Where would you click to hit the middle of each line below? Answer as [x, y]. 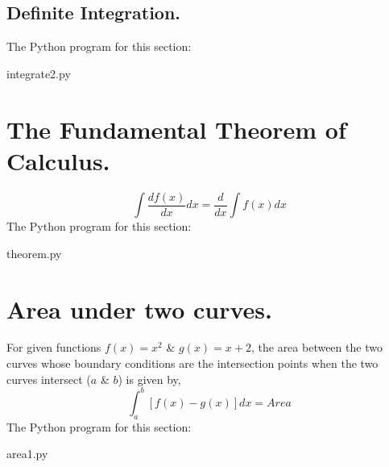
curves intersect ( [49, 379]
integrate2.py [39, 73]
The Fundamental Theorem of [176, 129]
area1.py [27, 454]
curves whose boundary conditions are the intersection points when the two [192, 363]
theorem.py [34, 253]
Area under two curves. [139, 309]
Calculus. [58, 160]
